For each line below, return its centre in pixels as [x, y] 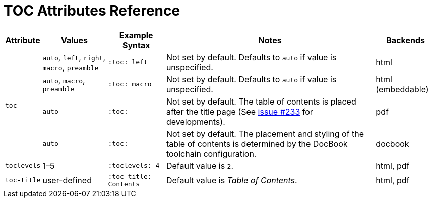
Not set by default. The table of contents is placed [261, 101]
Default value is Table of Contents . [232, 180]
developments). [196, 121]
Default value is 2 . [200, 166]
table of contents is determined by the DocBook [257, 143]
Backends [406, 40]
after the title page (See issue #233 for [239, 111]
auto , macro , [64, 81]
